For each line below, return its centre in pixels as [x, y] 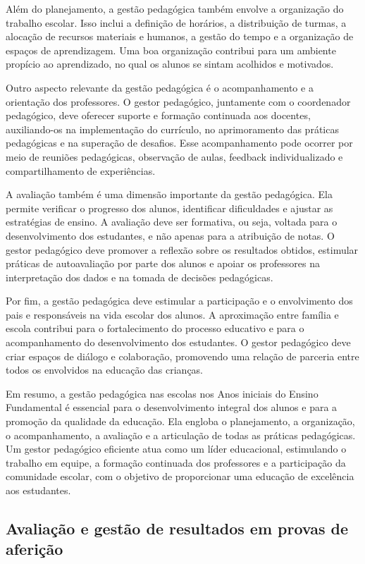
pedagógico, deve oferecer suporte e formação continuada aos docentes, [158, 115]
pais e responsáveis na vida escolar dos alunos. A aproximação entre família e [172, 314]
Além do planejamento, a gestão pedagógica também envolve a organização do [175, 8]
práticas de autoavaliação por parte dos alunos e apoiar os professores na [163, 263]
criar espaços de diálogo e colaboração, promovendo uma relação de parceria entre [182, 356]
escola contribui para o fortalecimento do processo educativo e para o [155, 328]
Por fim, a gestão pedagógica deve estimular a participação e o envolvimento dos [179, 301]
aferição [35, 549]
